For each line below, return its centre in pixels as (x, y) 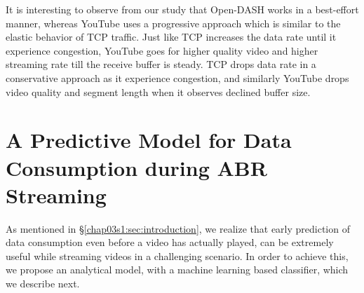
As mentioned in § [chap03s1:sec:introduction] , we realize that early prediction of (178, 228)
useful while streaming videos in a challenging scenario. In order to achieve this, (177, 255)
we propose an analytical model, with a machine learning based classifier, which (177, 270)
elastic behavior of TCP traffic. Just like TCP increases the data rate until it (171, 37)
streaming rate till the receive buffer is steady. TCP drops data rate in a (161, 64)
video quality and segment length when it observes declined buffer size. (158, 91)
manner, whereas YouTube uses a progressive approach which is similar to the (173, 23)
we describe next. (43, 284)
